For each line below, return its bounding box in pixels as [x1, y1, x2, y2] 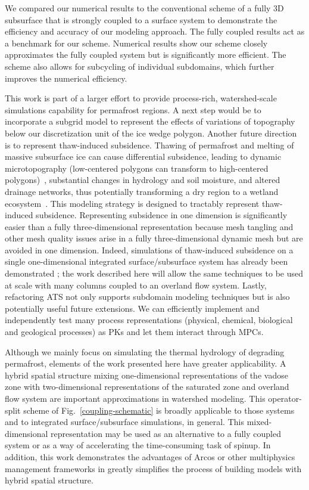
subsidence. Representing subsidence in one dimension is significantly [36, 209, 288, 221]
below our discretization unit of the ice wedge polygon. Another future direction [5, 126, 297, 139]
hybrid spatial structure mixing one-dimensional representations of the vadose [5, 368, 288, 381]
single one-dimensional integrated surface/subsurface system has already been [5, 255, 288, 268]
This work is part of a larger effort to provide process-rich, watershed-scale [5, 92, 277, 104]
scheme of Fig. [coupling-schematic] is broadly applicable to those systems [23, 404, 295, 416]
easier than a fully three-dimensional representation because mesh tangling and [5, 220, 294, 232]
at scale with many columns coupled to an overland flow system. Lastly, [5, 278, 267, 291]
